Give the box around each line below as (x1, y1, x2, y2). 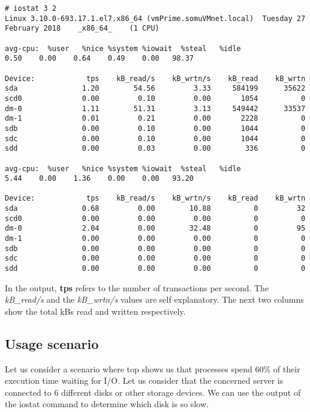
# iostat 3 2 (5, 4, 56, 13)
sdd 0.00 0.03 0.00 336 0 (5, 144, 306, 153)
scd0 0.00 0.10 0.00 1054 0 (5, 94, 306, 103)
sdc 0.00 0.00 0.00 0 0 (5, 254, 306, 263)
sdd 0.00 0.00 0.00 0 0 (5, 264, 306, 273)
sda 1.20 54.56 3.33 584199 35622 (5, 84, 306, 93)
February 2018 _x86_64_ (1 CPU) (5, 24, 159, 33)
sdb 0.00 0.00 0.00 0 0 (5, 244, 306, 253)
